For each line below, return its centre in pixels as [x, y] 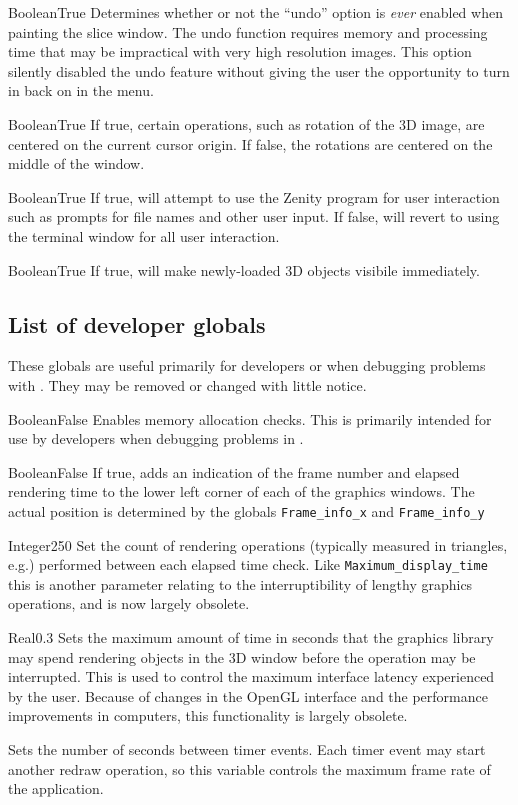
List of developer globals [137, 323]
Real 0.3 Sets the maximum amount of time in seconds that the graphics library [251, 636]
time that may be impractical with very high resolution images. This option [240, 51]
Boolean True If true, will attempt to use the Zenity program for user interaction [254, 196]
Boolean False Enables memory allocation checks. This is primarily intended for [250, 418]
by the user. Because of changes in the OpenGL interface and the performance [248, 695]
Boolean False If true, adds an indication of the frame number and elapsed [234, 471]
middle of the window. [76, 163]
